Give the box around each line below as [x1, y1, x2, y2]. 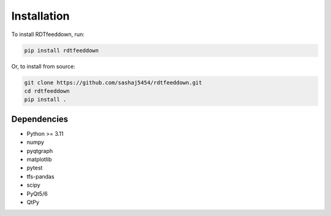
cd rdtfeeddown [24, 88, 70, 94]
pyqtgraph [26, 147, 53, 154]
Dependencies [11, 114, 69, 124]
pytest [26, 164, 43, 171]
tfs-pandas [26, 173, 55, 180]
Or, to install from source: [11, 62, 76, 70]
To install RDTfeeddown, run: [11, 31, 85, 38]
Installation [11, 9, 70, 23]
